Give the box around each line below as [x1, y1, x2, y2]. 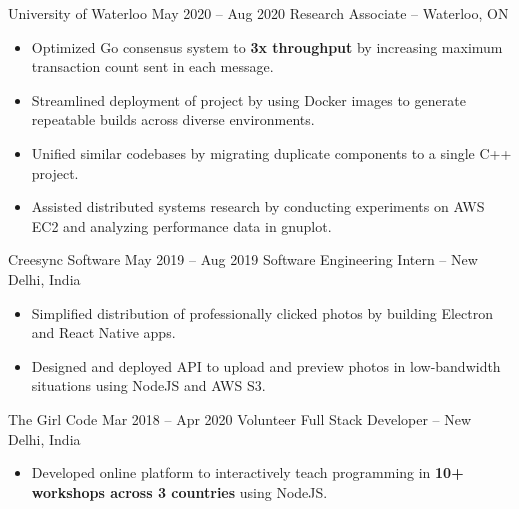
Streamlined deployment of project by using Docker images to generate [31, 89, 466, 110]
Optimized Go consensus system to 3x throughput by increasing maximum [31, 36, 503, 57]
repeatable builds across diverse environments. [31, 109, 315, 130]
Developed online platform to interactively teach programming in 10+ [31, 462, 464, 483]
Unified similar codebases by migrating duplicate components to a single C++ [31, 142, 512, 163]
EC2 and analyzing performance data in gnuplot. [31, 215, 332, 236]
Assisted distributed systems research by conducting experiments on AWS [31, 196, 485, 217]
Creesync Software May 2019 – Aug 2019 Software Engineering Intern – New [8, 249, 478, 270]
